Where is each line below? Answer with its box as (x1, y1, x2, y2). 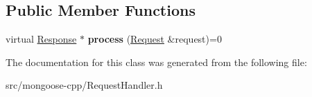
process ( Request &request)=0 (87, 32, 222, 46)
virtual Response (6, 32, 77, 46)
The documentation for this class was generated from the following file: (6, 54, 307, 69)
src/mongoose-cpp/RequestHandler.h (6, 78, 163, 92)
